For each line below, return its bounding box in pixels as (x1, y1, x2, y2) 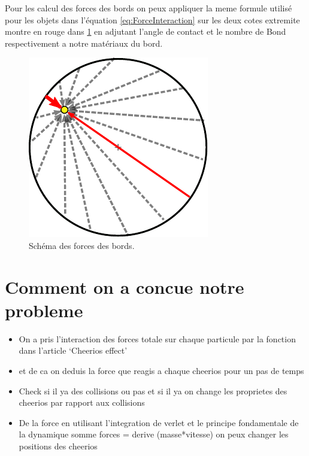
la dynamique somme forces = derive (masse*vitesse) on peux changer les (19, 428, 289, 440)
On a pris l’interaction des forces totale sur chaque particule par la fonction (19, 332, 296, 345)
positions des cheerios (19, 440, 98, 452)
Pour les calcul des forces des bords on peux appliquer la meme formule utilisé (5, 2, 292, 14)
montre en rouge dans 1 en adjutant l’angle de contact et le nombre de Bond (5, 25, 286, 38)
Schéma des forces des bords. (29, 239, 135, 251)
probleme (5, 297, 83, 322)
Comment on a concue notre (5, 274, 244, 299)
